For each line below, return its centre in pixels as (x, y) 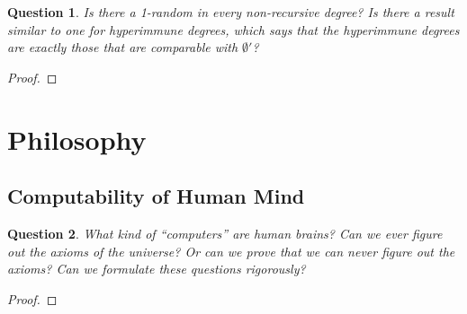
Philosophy (77, 139)
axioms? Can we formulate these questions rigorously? (157, 269)
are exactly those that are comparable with (123, 47)
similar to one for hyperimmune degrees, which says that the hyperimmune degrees (233, 29)
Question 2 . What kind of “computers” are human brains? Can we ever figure (225, 233)
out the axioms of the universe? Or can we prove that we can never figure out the (231, 251)
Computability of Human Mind (156, 196)
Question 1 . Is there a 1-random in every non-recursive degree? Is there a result (231, 12)
